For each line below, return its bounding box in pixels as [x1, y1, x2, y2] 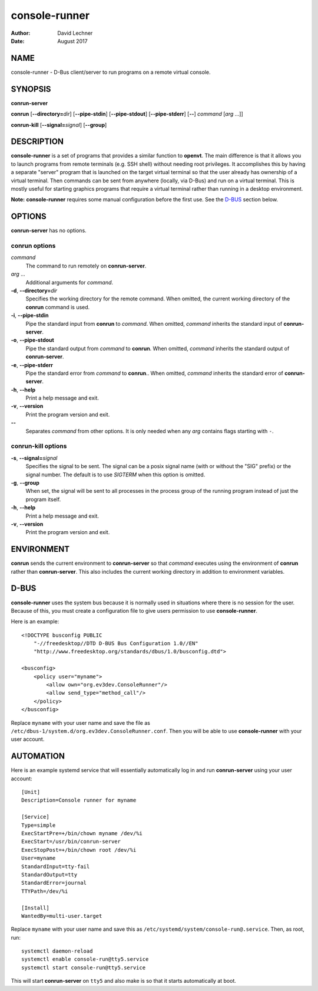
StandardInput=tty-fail [21, 863, 90, 870]
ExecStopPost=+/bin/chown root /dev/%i [21, 846, 137, 853]
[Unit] [21, 789, 41, 796]
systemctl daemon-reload [21, 948, 93, 954]
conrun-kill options [11, 442, 67, 450]
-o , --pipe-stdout [11, 336, 54, 344]
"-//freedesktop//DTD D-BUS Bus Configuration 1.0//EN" [33, 640, 198, 647]
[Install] [21, 904, 49, 911]
